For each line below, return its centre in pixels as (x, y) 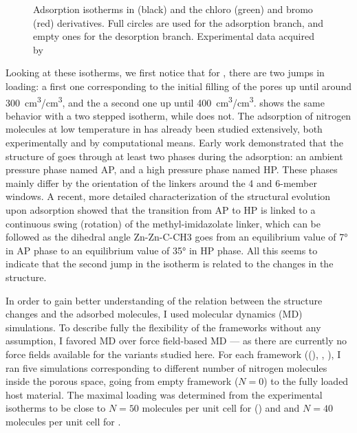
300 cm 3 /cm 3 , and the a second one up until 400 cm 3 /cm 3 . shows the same (165, 101)
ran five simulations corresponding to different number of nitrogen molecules (166, 367)
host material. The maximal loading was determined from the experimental (164, 394)
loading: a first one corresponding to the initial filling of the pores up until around (178, 86)
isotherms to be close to (56, 408)
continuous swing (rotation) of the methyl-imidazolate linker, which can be (163, 223)
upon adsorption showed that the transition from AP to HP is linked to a (161, 209)
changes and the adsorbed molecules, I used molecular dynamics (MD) (154, 314)
